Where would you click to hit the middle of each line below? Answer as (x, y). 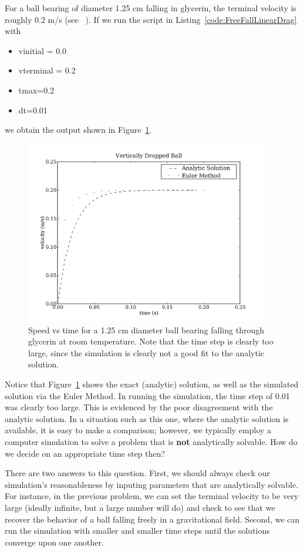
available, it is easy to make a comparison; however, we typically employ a (138, 430)
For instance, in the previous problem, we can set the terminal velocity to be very (152, 496)
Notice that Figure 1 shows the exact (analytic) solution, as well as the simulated (152, 384)
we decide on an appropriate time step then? (85, 453)
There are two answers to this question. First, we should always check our (137, 473)
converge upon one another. (54, 542)
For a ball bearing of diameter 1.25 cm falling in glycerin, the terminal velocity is (151, 8)
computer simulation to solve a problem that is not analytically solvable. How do (151, 442)
